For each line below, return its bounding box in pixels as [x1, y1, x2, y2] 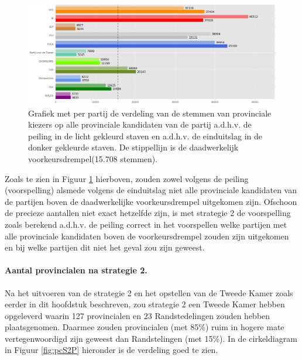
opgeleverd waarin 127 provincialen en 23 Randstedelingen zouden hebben [5, 309, 270, 321]
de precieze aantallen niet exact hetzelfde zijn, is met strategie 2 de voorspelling [5, 207, 291, 219]
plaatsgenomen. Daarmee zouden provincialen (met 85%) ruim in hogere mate [5, 321, 284, 333]
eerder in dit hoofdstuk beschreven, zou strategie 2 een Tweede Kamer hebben [5, 298, 285, 310]
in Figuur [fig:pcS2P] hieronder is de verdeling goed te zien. [5, 344, 218, 356]
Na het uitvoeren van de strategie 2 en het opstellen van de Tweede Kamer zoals [5, 286, 293, 299]
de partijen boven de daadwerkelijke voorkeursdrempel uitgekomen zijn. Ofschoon [5, 195, 297, 207]
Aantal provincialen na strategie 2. [5, 264, 147, 276]
